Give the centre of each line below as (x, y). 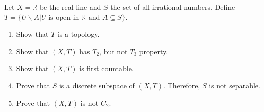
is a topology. (78, 34)
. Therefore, (182, 85)
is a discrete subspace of (97, 85)
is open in (64, 18)
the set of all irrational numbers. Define (173, 7)
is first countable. (107, 68)
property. (154, 51)
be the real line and (70, 7)
